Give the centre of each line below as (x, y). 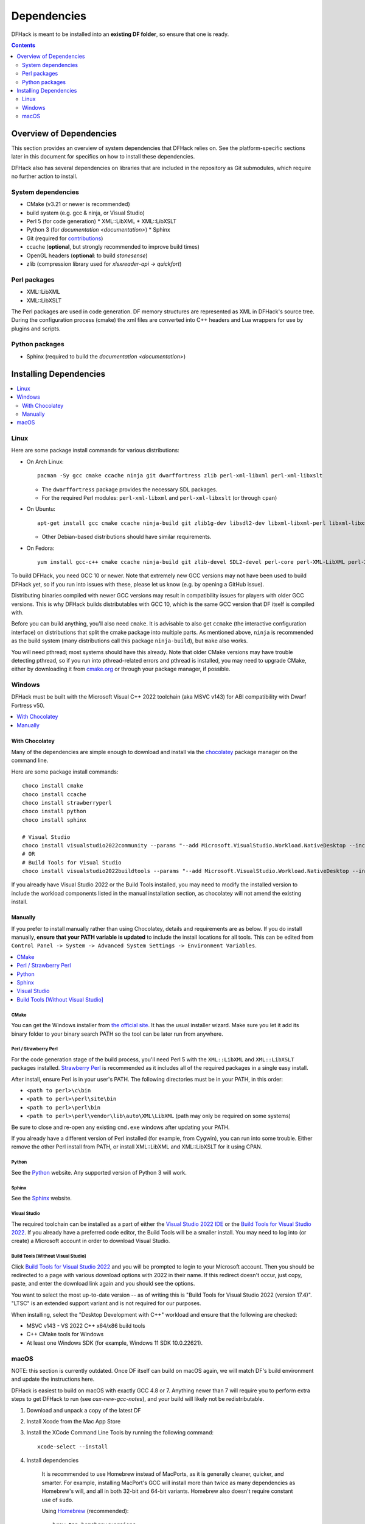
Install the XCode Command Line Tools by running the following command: (120, 1433)
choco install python (54, 811)
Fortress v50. (28, 705)
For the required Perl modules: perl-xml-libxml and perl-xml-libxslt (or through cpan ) (159, 498)
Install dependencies (53, 1461)
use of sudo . (58, 1500)
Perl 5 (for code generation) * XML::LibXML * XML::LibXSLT (101, 221)
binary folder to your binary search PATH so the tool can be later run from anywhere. (117, 1034)
